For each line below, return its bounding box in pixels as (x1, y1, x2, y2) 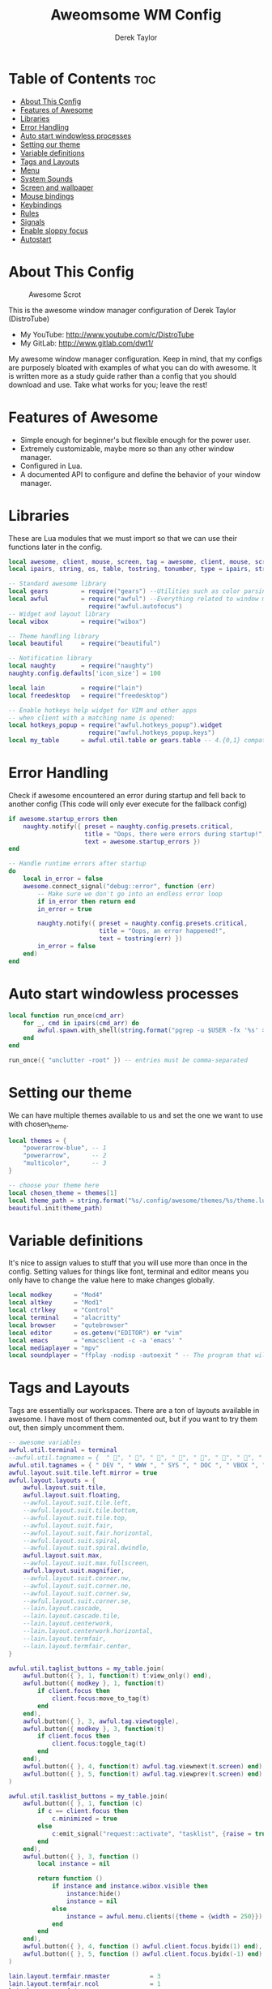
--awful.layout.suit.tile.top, (23, 1514, 129, 1522)
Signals (19, 217, 45, 226)
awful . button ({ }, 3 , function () (23, 1852, 139, 1861)
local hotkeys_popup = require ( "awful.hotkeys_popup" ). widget (8, 721, 223, 729)
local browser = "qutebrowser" (8, 1321, 129, 1330)
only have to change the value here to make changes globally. (8, 1275, 215, 1285)
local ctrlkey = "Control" (8, 1306, 114, 1315)
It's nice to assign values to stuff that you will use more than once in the (8, 1258, 248, 1268)
